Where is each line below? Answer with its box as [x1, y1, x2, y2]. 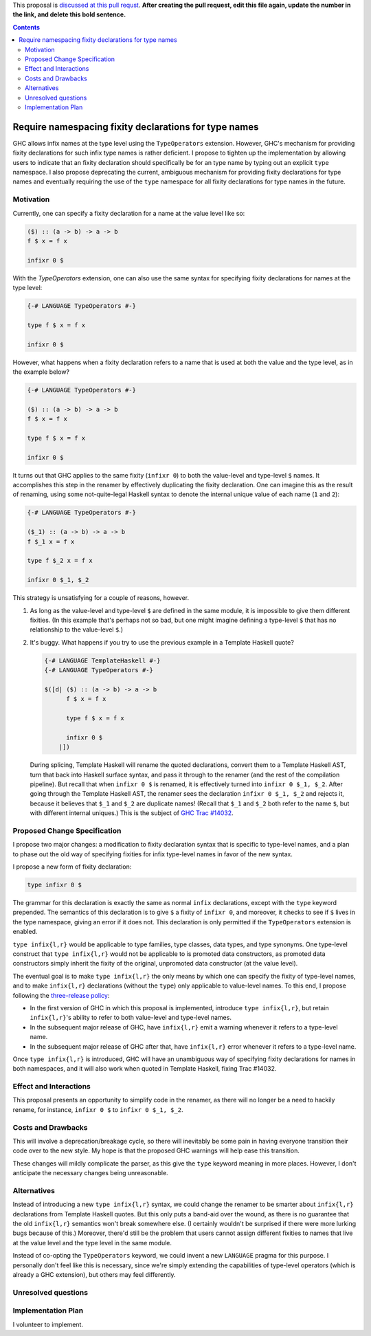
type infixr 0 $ [27, 881, 82, 889]
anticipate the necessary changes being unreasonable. [12, 1169, 168, 1177]
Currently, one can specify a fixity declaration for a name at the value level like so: [12, 209, 245, 217]
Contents [12, 23, 41, 31]
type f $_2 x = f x [27, 557, 93, 565]
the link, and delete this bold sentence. [12, 10, 126, 19]
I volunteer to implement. [12, 1320, 84, 1328]
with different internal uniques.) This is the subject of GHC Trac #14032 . [30, 809, 234, 817]
